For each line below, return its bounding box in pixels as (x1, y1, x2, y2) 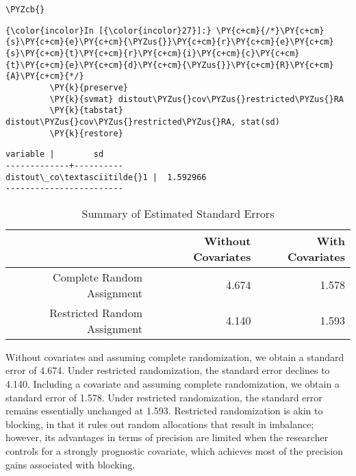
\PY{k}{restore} (49, 128, 123, 138)
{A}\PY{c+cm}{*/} (5, 71, 84, 82)
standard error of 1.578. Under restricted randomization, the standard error (5, 390, 322, 404)
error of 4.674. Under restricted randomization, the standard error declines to (5, 363, 330, 377)
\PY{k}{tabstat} (49, 105, 123, 116)
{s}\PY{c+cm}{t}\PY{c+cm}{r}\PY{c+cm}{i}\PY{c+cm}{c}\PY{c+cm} (5, 48, 300, 58)
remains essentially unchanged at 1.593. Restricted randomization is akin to (5, 403, 323, 418)
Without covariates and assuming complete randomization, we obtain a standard (5, 349, 344, 364)
